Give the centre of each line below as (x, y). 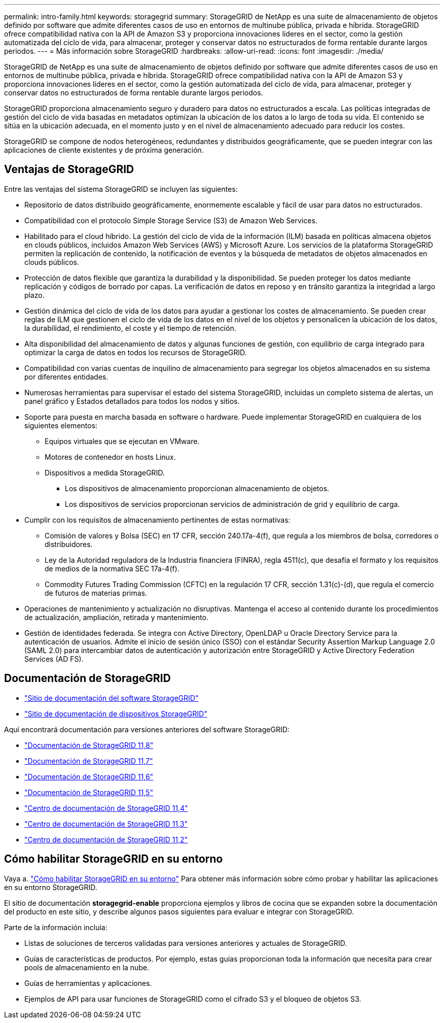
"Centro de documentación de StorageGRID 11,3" (106, 824)
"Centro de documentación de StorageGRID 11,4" (106, 808)
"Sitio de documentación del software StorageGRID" (112, 698)
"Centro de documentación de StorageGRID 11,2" (106, 839)
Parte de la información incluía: (56, 927)
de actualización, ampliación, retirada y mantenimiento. (117, 617)
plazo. (34, 295)
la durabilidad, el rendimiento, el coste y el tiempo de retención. (130, 328)
